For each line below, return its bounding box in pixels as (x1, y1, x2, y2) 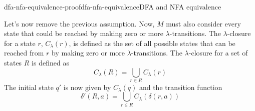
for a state (4, 37, 36, 48)
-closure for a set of (188, 47, 248, 58)
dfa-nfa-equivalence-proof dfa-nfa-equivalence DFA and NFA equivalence (4, 1, 221, 11)
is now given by (63, 81, 111, 92)
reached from (4, 47, 44, 58)
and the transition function (139, 81, 222, 92)
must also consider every (166, 18, 241, 28)
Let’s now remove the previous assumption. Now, (4, 18, 155, 28)
